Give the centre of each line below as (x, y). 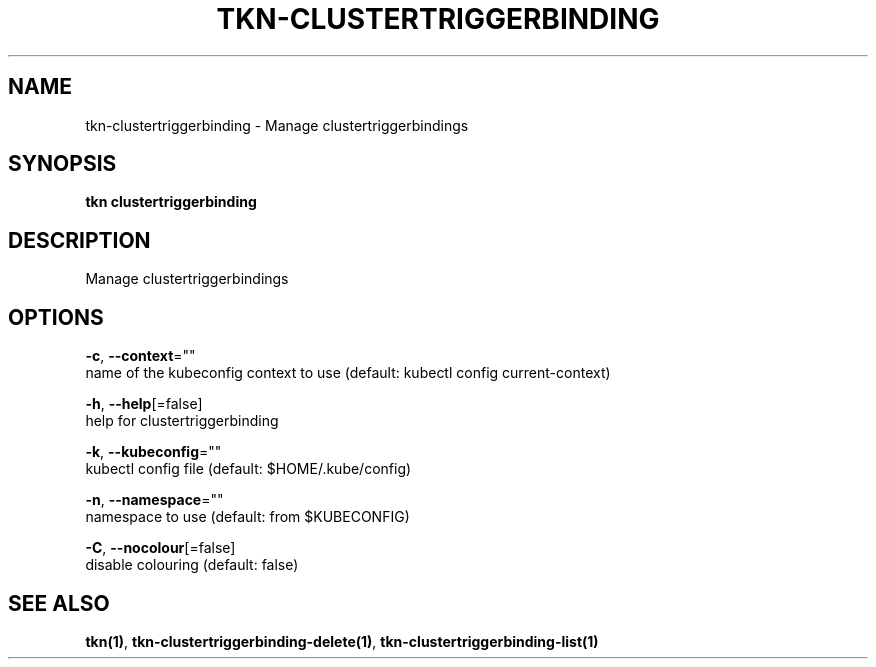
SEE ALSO (59, 603)
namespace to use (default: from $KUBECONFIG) (247, 517)
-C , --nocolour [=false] (160, 548)
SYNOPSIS (62, 164)
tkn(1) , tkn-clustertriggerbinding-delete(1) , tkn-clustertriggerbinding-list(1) (342, 641)
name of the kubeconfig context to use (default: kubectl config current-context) (348, 373)
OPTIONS (56, 317)
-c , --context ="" (140, 356)
